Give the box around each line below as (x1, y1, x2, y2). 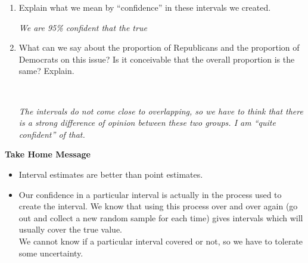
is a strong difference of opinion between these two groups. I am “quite (18, 116, 276, 129)
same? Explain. (18, 64, 74, 77)
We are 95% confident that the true (18, 21, 147, 33)
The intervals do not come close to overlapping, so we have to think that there (18, 104, 303, 117)
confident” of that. (18, 128, 85, 140)
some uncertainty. (18, 246, 83, 259)
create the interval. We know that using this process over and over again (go (18, 200, 298, 212)
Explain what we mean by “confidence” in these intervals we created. (18, 1, 271, 13)
